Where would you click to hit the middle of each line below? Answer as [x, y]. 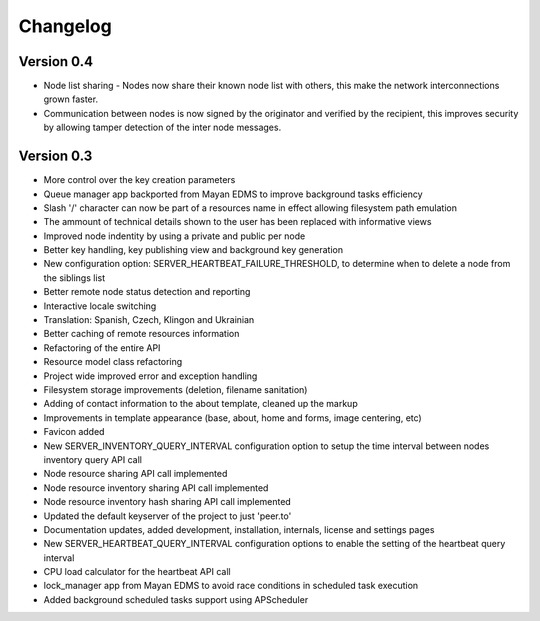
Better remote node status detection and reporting [147, 292]
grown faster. [71, 99]
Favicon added [74, 432]
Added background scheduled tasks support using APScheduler [176, 599]
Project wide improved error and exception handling [150, 376]
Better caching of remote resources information [141, 334]
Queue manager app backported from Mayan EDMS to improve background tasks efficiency [233, 194]
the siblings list [74, 277]
